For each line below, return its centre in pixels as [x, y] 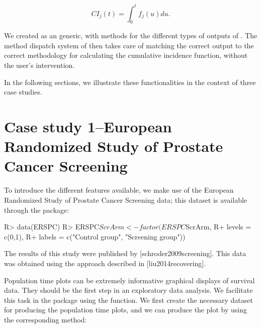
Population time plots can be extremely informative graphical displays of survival [129, 280]
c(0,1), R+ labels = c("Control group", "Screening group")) [95, 236]
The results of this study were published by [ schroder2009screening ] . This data [125, 253]
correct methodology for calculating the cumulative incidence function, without [126, 55]
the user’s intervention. [39, 65]
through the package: [37, 210]
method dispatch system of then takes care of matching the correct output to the [129, 45]
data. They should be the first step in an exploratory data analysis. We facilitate [128, 290]
